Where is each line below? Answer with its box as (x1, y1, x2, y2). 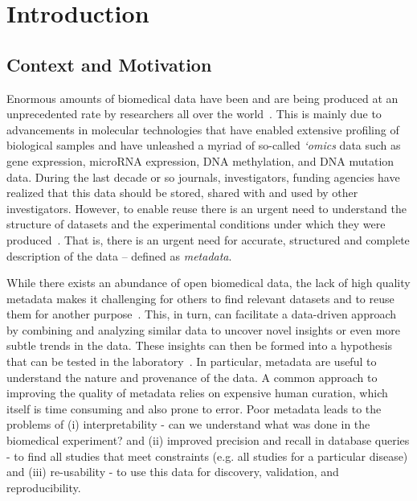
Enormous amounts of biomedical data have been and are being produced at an (6, 89, 399, 106)
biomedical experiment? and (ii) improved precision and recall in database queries (6, 432, 410, 449)
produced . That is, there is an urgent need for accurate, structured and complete (6, 231, 410, 248)
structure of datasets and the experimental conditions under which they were (6, 216, 386, 232)
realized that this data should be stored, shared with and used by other (6, 184, 358, 201)
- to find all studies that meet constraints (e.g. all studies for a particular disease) (6, 447, 408, 464)
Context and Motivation (6, 51, 212, 76)
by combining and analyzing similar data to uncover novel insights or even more (6, 321, 400, 338)
